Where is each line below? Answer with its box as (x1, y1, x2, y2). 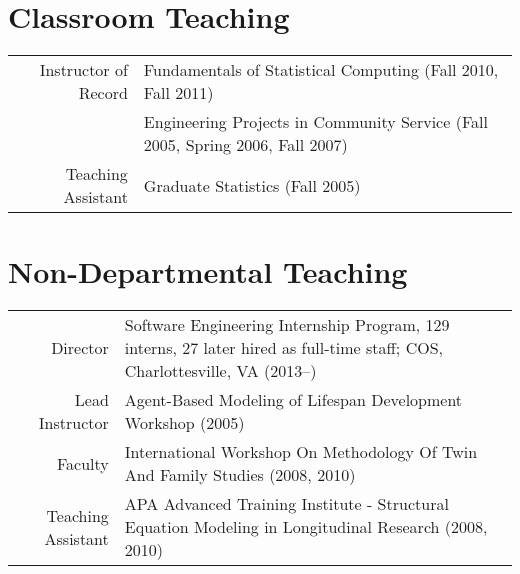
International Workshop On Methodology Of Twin (124, 440, 478, 464)
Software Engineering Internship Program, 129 (124, 313, 450, 337)
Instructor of (39, 58, 128, 82)
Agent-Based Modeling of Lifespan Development (124, 388, 463, 412)
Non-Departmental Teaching (8, 251, 408, 292)
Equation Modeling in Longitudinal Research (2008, (124, 515, 488, 539)
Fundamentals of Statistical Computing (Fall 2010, (143, 58, 499, 82)
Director (51, 336, 109, 360)
